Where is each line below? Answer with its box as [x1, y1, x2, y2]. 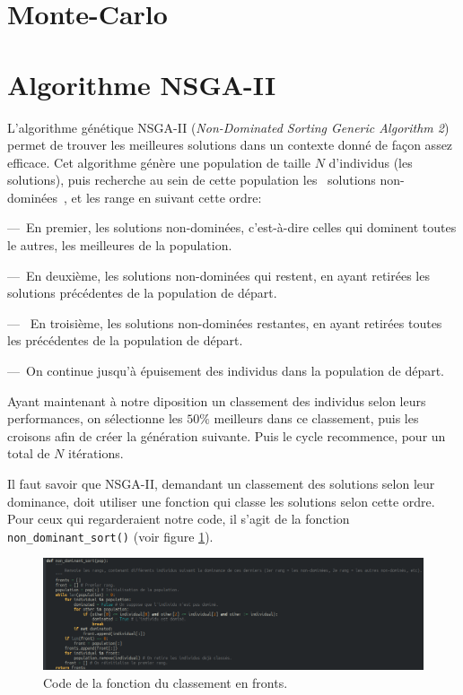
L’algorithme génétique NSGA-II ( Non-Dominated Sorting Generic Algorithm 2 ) [7, 117, 450, 136]
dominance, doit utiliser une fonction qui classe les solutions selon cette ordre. [7, 491, 435, 510]
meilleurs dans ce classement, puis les [214, 409, 419, 428]
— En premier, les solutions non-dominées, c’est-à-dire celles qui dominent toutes [7, 218, 457, 237]
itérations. [68, 444, 124, 463]
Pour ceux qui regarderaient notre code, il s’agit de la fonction [7, 509, 350, 528]
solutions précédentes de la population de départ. [7, 283, 277, 302]
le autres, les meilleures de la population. [7, 236, 232, 255]
